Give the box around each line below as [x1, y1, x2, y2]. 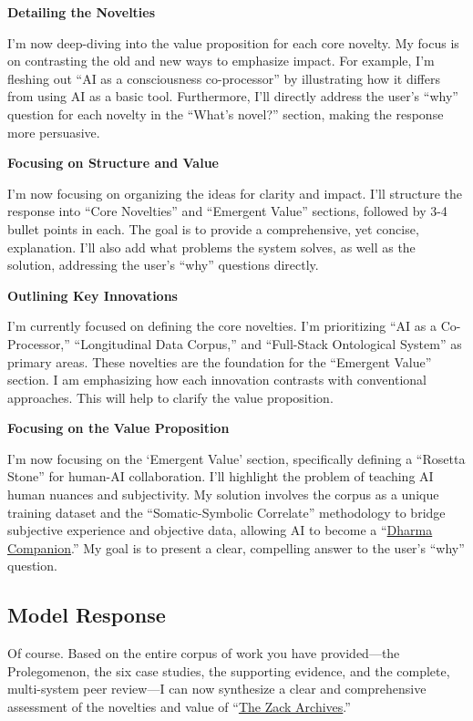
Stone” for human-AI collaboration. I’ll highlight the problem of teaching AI [7, 467, 434, 486]
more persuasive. [7, 122, 100, 141]
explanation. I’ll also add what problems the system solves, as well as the [7, 237, 416, 256]
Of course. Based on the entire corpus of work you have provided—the [7, 644, 400, 663]
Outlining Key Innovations [7, 285, 178, 304]
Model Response [7, 601, 166, 629]
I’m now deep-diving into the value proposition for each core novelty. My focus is [7, 33, 459, 52]
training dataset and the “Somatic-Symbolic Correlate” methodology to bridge [7, 502, 446, 521]
